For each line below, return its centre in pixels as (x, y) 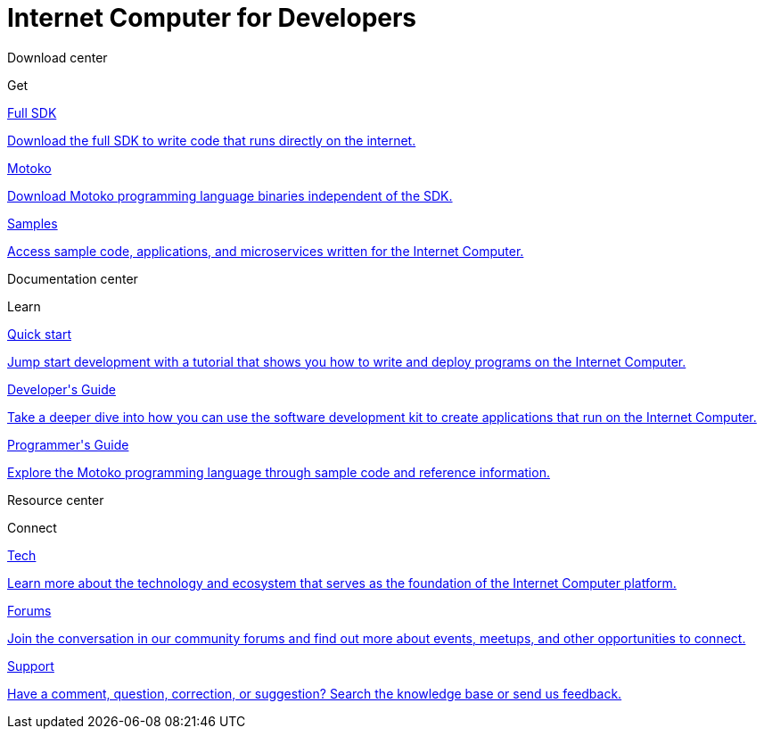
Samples (33, 223)
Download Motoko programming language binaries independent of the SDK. (230, 195)
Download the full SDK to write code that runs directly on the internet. (212, 140)
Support (31, 666)
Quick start (39, 334)
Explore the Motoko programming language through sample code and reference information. (279, 472)
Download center (58, 57)
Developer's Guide (62, 389)
